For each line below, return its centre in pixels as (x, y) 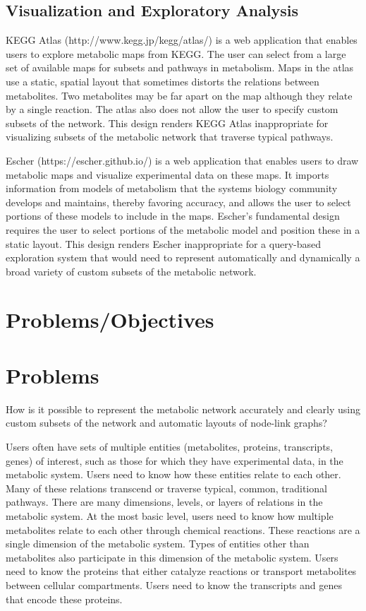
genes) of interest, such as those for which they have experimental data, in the (175, 460)
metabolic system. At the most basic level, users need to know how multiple (170, 515)
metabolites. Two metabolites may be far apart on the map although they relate (179, 95)
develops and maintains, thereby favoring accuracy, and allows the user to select (178, 202)
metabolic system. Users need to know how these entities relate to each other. (173, 474)
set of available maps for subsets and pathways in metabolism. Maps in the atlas (180, 67)
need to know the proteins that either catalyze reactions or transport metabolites (181, 571)
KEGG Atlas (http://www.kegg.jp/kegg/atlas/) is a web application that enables (182, 40)
